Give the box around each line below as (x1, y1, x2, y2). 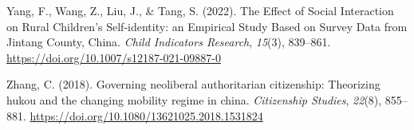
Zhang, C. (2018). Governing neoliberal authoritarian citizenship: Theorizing (6, 76, 380, 93)
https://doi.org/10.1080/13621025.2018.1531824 (30, 107, 263, 124)
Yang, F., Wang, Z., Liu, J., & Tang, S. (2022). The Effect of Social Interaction (6, 2, 394, 18)
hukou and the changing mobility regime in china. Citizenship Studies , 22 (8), (6, 91, 382, 108)
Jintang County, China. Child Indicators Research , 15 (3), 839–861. (6, 33, 331, 50)
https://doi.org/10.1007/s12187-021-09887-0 (6, 49, 221, 65)
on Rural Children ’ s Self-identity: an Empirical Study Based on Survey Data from (6, 18, 408, 34)
